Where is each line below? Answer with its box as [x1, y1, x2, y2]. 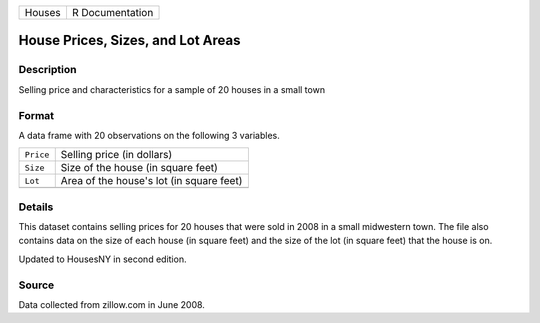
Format [18, 108, 55, 122]
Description [18, 63, 77, 77]
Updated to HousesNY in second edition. [18, 253, 187, 265]
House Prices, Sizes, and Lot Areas [18, 32, 241, 49]
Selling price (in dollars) [60, 148, 173, 162]
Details [18, 200, 54, 214]
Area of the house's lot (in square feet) [60, 174, 243, 188]
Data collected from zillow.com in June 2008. [18, 298, 205, 310]
